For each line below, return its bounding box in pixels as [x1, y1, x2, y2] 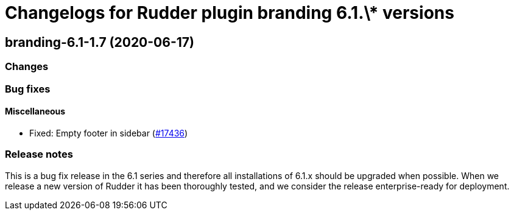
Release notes [5, 148, 73, 161]
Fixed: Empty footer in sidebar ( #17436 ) [29, 127, 188, 138]
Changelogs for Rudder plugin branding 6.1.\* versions [5, 2, 454, 23]
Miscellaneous [5, 106, 66, 117]
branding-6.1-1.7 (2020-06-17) [5, 34, 194, 50]
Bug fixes [5, 82, 51, 95]
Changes [5, 60, 49, 73]
